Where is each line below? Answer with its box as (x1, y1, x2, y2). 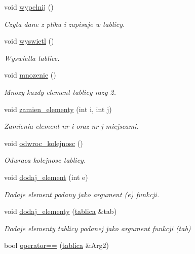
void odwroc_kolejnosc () (4, 137, 83, 148)
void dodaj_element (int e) (4, 171, 88, 182)
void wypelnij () (4, 2, 54, 12)
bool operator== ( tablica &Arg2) (4, 240, 109, 250)
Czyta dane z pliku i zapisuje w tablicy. (4, 18, 125, 29)
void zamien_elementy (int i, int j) (4, 103, 112, 114)
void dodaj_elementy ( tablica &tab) (4, 206, 117, 216)
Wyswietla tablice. (4, 52, 60, 63)
